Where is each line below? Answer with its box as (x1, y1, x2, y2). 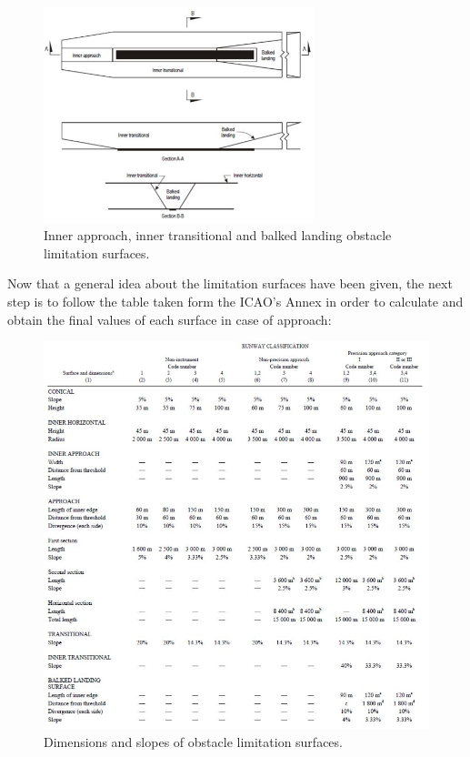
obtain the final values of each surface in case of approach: (7, 309, 332, 328)
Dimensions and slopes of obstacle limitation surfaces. (44, 732, 343, 751)
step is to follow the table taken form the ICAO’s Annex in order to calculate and (7, 292, 464, 311)
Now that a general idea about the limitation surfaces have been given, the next (7, 274, 453, 293)
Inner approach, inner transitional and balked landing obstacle (44, 226, 392, 245)
